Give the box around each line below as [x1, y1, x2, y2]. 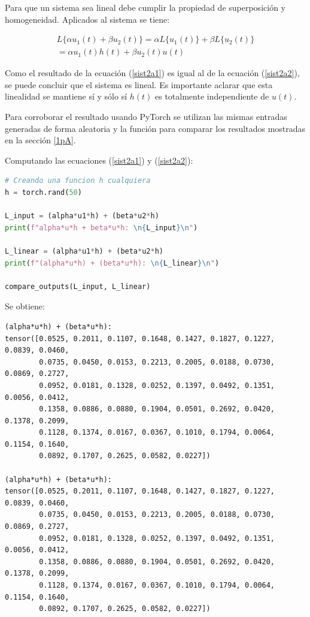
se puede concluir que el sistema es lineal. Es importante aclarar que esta [5, 78, 273, 91]
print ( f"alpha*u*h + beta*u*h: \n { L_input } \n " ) [5, 223, 198, 232]
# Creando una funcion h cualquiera [5, 176, 151, 185]
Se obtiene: [5, 300, 45, 312]
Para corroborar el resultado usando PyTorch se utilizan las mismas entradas [5, 110, 287, 123]
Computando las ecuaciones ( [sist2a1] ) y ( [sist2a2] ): [5, 154, 193, 166]
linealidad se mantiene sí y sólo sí [5, 90, 127, 103]
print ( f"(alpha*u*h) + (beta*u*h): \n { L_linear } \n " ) [5, 258, 220, 267]
